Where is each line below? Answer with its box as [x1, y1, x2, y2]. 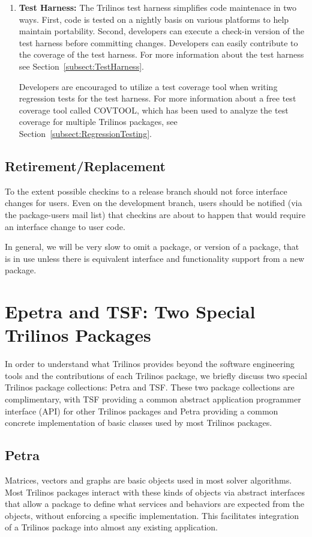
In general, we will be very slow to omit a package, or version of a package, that [5, 240, 299, 253]
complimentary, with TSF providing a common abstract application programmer [5, 392, 301, 405]
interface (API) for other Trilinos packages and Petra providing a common [5, 404, 278, 417]
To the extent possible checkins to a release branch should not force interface [5, 184, 287, 197]
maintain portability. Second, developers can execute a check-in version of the [19, 25, 304, 37]
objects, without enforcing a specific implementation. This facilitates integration [5, 509, 299, 521]
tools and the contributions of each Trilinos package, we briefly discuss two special [5, 369, 307, 381]
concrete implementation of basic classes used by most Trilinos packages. [5, 416, 272, 429]
